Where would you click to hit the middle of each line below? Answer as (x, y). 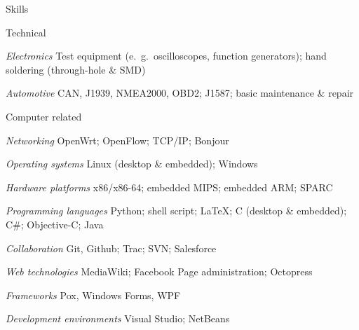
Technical (26, 32)
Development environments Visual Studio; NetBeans (118, 318)
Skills (17, 8)
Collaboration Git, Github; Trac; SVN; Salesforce (111, 248)
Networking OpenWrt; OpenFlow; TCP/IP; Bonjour (117, 140)
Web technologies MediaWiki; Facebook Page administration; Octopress (159, 271)
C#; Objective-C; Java (55, 224)
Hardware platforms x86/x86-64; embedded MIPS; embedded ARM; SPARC (169, 187)
